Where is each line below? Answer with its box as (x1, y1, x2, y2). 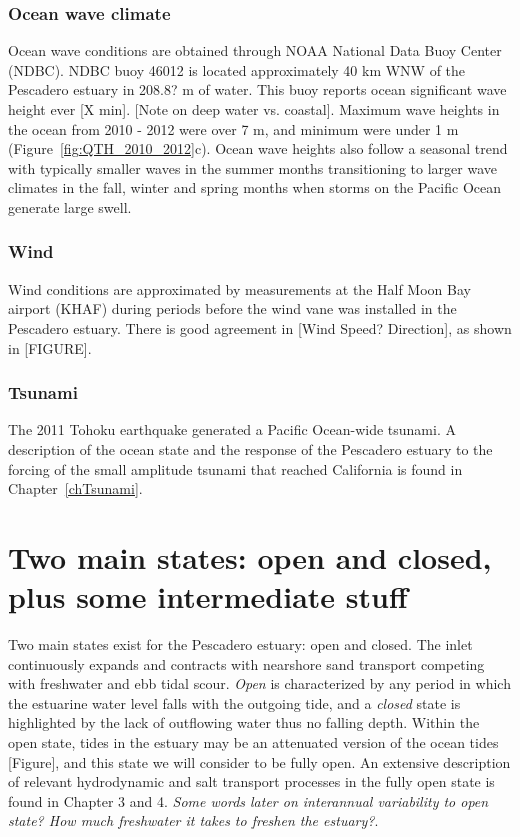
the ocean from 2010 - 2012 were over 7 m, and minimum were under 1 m (8, 118, 459, 139)
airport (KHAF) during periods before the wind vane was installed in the (8, 298, 457, 319)
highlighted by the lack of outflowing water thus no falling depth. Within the (8, 712, 480, 733)
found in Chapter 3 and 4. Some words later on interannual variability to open (8, 790, 489, 811)
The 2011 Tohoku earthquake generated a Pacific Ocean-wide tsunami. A (8, 419, 456, 440)
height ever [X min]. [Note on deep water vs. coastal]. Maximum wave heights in (8, 99, 500, 119)
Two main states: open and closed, (8, 536, 492, 577)
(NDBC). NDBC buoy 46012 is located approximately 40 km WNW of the (8, 59, 466, 80)
